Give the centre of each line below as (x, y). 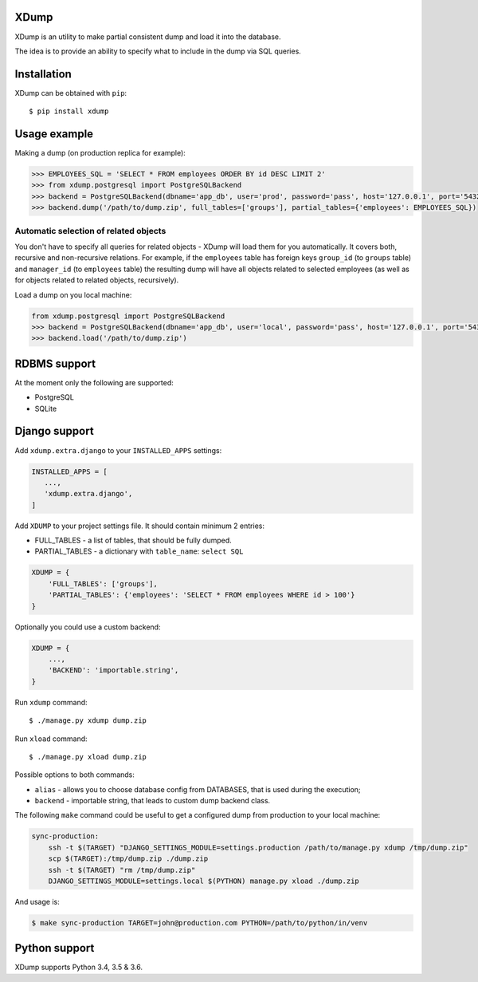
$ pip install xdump (69, 111)
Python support (55, 948)
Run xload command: (51, 739)
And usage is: (37, 901)
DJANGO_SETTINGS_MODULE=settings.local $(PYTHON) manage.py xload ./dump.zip (204, 881)
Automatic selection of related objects (90, 231)
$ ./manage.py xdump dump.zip (88, 721)
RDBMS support (55, 363)
